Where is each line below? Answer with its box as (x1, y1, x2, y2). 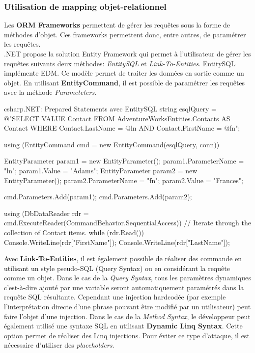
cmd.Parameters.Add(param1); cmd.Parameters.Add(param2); (4, 191, 192, 202)
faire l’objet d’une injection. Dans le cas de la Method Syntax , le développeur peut (4, 311, 251, 321)
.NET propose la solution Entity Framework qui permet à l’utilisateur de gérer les (4, 49, 251, 58)
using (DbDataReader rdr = (4, 208, 89, 218)
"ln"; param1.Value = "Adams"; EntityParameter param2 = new (4, 165, 198, 175)
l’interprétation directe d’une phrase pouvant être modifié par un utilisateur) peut (4, 301, 251, 312)
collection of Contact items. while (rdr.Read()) (4, 227, 144, 237)
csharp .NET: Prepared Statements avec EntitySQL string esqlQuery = (4, 103, 217, 113)
